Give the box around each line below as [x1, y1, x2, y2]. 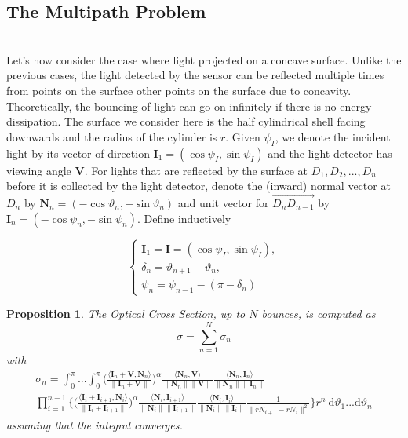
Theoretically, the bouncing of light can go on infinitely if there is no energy [6, 97, 372, 114]
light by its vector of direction [6, 144, 150, 161]
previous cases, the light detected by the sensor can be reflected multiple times [6, 67, 384, 83]
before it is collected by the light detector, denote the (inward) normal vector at [6, 177, 391, 194]
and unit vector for [177, 194, 269, 210]
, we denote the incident [275, 128, 391, 144]
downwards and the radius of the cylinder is [6, 128, 217, 144]
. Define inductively [137, 210, 231, 226]
